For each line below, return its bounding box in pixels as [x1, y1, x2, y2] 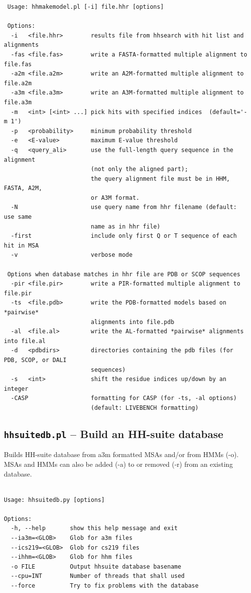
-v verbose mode [11, 251, 133, 259]
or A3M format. [90, 194, 140, 201]
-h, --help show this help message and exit [11, 525, 178, 532]
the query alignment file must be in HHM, [90, 175, 230, 182]
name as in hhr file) [90, 223, 161, 230]
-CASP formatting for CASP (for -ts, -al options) [11, 395, 237, 402]
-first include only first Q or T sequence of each [11, 232, 237, 240]
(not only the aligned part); [90, 166, 188, 173]
